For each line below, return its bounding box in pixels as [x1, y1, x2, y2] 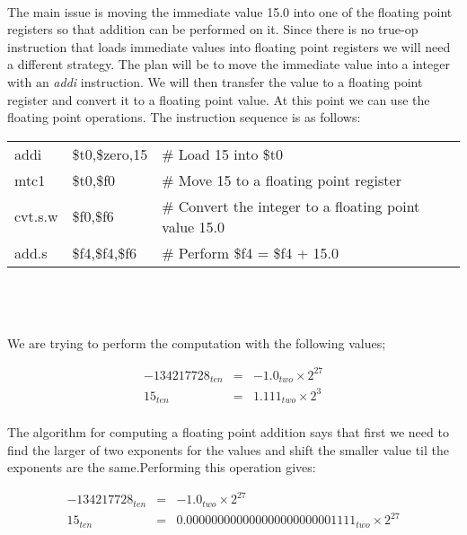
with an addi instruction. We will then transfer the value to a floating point [7, 72, 423, 91]
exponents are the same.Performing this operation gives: [7, 458, 316, 477]
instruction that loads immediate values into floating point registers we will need [7, 37, 451, 56]
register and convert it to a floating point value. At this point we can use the [7, 90, 430, 109]
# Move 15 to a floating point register [162, 169, 401, 190]
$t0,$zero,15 [72, 143, 148, 164]
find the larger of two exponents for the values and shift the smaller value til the [7, 440, 450, 459]
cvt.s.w [14, 206, 58, 227]
